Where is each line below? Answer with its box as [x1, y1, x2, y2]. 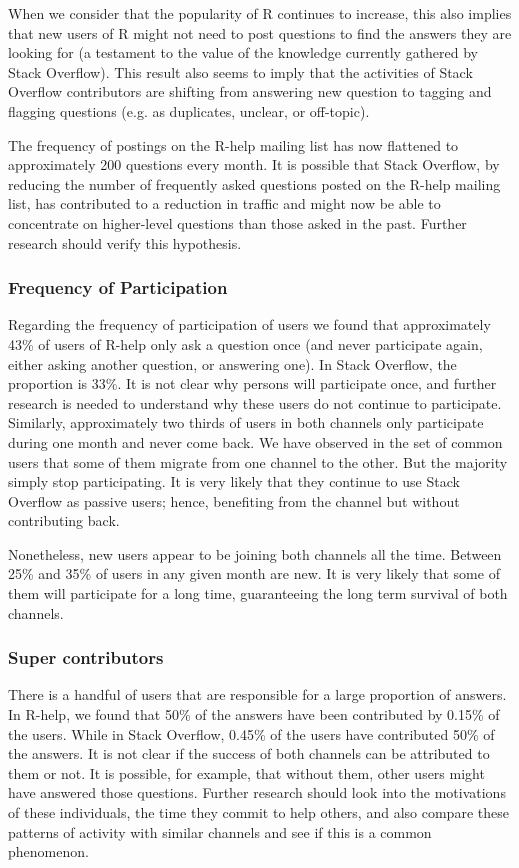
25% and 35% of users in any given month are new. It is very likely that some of [8, 563, 500, 584]
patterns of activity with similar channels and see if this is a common [8, 821, 432, 842]
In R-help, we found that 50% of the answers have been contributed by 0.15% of [8, 704, 500, 725]
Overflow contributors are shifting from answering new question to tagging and [8, 81, 492, 102]
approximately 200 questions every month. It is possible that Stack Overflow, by [8, 154, 500, 175]
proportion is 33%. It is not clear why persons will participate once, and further [8, 373, 497, 394]
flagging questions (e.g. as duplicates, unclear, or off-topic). [8, 100, 370, 121]
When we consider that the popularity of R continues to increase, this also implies [8, 3, 512, 23]
